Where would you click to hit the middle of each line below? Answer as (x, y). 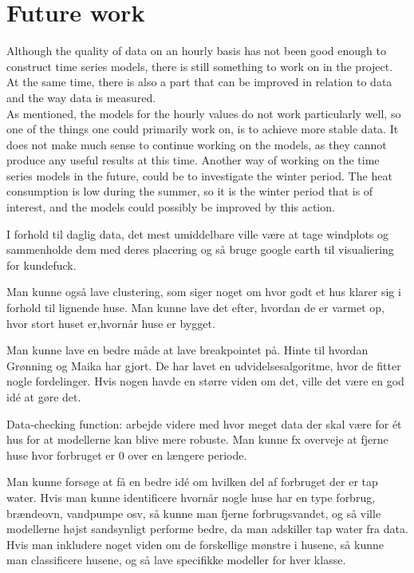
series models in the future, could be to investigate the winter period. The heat (199, 175)
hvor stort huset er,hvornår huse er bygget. (111, 323)
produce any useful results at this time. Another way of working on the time (193, 160)
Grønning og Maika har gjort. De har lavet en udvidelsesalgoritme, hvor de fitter (204, 365)
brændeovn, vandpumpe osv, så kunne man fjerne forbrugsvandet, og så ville (194, 513)
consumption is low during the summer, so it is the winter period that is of (190, 191)
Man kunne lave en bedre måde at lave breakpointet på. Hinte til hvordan (187, 350)
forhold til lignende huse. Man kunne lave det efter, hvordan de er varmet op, (195, 308)
